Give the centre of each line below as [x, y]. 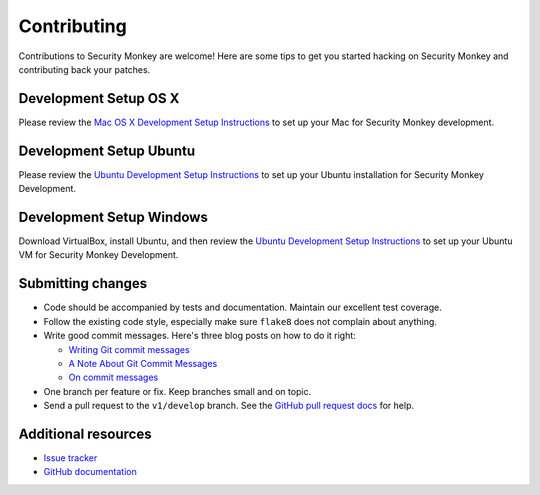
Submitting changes [83, 283]
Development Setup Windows [113, 216]
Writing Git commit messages [129, 349]
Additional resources [85, 433]
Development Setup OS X [99, 98]
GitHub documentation [90, 472]
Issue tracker [70, 457]
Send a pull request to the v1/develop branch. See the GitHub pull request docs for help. [229, 406]
